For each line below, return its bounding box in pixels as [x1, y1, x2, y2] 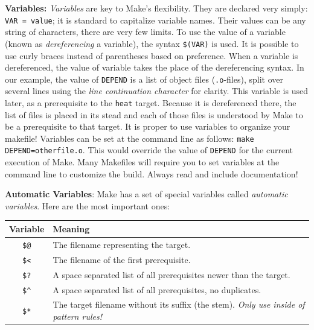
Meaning [53, 222, 90, 235]
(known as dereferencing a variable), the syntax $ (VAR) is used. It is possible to [5, 37, 299, 49]
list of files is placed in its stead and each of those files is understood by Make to [5, 108, 303, 121]
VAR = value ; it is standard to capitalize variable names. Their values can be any [5, 13, 306, 26]
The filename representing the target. [53, 238, 191, 250]
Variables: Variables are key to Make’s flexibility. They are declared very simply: [5, 2, 308, 14]
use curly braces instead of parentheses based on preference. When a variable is [5, 49, 298, 62]
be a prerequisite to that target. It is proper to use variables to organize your [5, 120, 290, 133]
